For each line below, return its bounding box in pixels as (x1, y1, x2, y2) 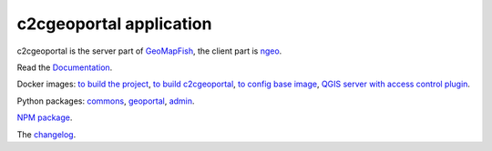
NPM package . (16, 112, 73, 123)
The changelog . (16, 128, 77, 140)
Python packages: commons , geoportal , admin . (16, 96, 195, 106)
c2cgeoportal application (16, 14, 212, 34)
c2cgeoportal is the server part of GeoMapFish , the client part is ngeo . (16, 45, 282, 56)
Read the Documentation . (16, 62, 113, 73)
